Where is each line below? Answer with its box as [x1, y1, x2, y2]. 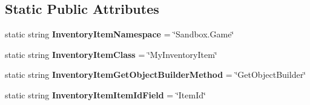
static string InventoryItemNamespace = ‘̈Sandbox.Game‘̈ [5, 28, 234, 40]
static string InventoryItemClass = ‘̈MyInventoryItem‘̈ [5, 48, 217, 60]
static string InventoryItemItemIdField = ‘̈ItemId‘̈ [5, 88, 206, 101]
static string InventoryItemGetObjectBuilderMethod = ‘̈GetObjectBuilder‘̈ [5, 68, 306, 81]
